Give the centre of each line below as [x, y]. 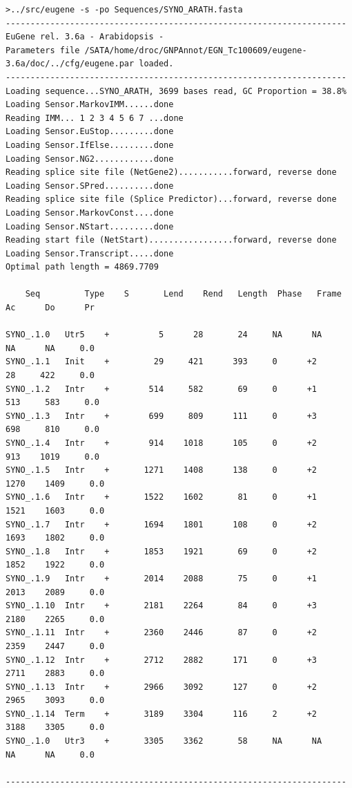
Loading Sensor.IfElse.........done [90, 145]
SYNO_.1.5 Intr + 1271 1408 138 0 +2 [162, 470]
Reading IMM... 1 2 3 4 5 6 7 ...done [95, 118]
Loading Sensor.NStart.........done [90, 226]
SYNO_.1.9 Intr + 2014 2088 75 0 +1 [162, 578]
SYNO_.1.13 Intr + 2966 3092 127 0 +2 [162, 687]
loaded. [156, 64]
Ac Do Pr [50, 308]
